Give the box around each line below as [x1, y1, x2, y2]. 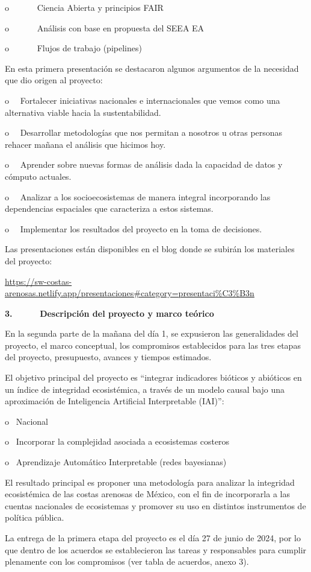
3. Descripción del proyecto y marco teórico [5, 307, 214, 319]
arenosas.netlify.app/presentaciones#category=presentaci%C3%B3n [5, 287, 254, 299]
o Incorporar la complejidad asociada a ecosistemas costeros [5, 435, 230, 448]
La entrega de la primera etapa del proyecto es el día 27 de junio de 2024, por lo [5, 532, 301, 544]
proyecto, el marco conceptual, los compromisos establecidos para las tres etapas [5, 338, 301, 351]
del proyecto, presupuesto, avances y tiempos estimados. [5, 351, 212, 363]
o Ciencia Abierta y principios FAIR [5, 1, 164, 13]
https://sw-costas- [5, 275, 72, 287]
